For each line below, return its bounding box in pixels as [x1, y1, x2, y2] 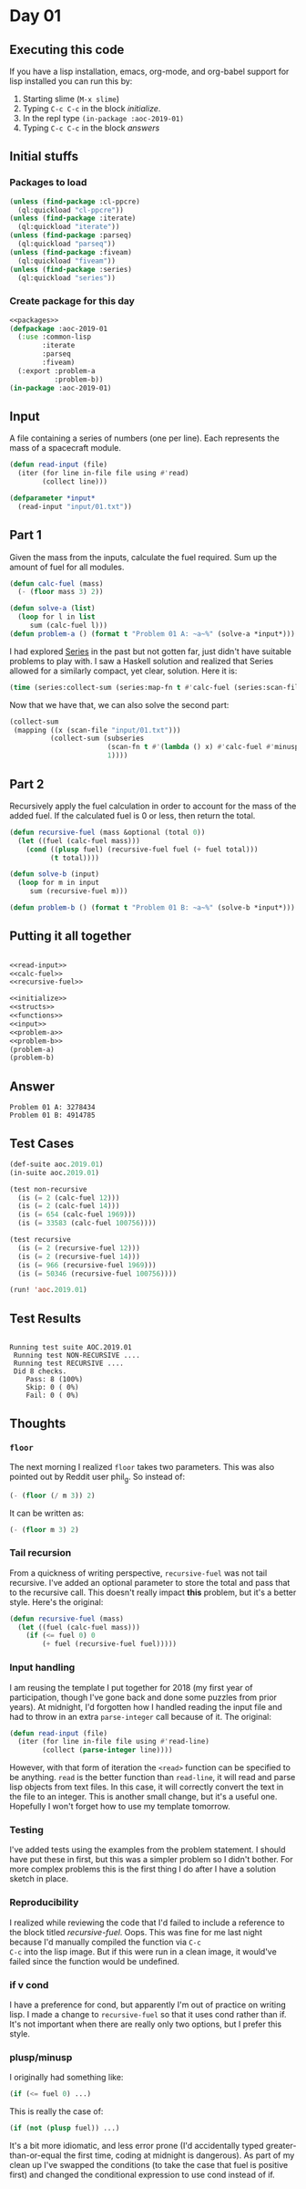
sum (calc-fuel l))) [29, 621, 107, 631]
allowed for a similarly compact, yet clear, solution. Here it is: [9, 665, 238, 676]
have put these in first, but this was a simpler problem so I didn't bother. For [9, 1854, 293, 1865]
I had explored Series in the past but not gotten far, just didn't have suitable [9, 645, 291, 657]
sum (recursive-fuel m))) [29, 887, 128, 896]
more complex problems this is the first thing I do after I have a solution [9, 1863, 276, 1875]
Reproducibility [9, 1896, 79, 1909]
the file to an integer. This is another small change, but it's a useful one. [9, 1791, 278, 1802]
